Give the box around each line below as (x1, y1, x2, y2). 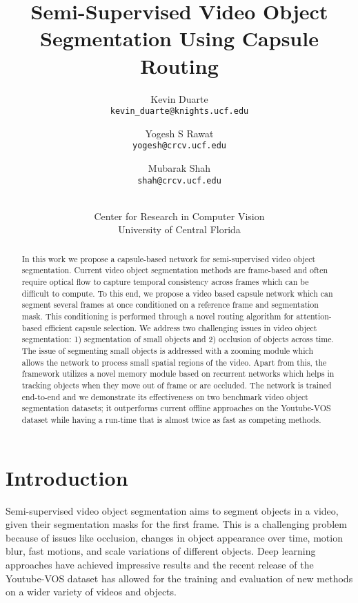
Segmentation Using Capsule (40, 24, 319, 52)
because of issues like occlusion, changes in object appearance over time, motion (6, 530, 343, 544)
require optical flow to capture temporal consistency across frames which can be (21, 276, 309, 288)
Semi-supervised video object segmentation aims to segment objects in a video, (6, 503, 339, 517)
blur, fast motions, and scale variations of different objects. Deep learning (6, 544, 316, 558)
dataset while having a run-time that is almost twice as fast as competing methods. (21, 414, 321, 426)
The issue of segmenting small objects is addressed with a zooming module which (21, 345, 314, 357)
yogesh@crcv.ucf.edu (132, 141, 227, 151)
